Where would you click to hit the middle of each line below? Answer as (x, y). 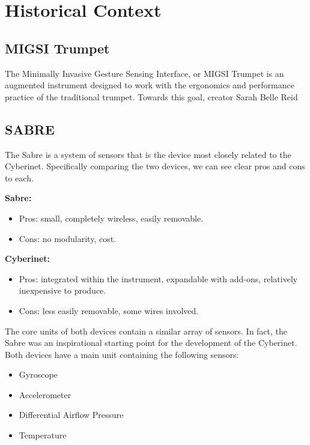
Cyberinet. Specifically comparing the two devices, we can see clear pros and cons (155, 166)
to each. (19, 177)
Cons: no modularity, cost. (68, 238)
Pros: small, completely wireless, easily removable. (111, 218)
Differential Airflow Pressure (71, 415)
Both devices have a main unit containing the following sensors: (122, 354)
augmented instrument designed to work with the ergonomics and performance (150, 85)
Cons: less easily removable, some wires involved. (109, 310)
